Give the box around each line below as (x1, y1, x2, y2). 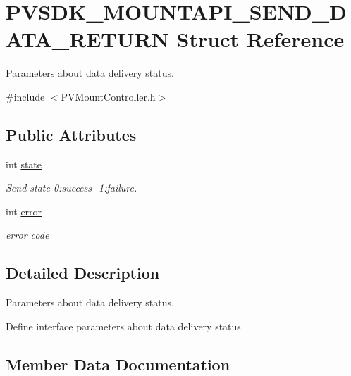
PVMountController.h (61, 89, 156, 104)
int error (6, 203, 42, 218)
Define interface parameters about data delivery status (6, 318, 241, 333)
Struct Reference (176, 25, 345, 54)
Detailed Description (6, 262, 160, 284)
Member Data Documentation (6, 353, 230, 375)
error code (6, 227, 49, 242)
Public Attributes (6, 123, 137, 145)
